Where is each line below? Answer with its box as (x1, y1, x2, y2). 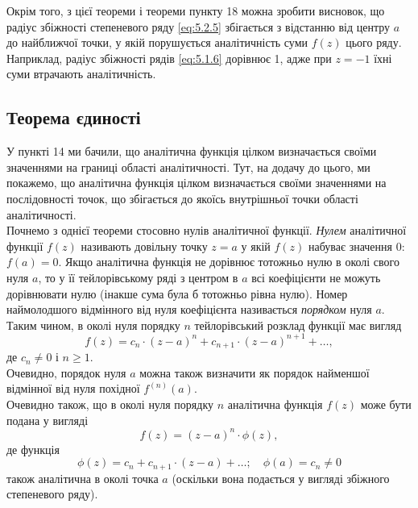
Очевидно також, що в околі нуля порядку (6, 396, 213, 413)
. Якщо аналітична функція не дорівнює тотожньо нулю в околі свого (58, 253, 399, 270)
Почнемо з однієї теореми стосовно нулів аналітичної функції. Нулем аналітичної (6, 222, 407, 239)
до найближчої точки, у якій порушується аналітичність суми (6, 34, 308, 51)
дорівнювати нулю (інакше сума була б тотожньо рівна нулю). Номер (6, 285, 348, 302)
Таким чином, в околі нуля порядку (6, 316, 180, 333)
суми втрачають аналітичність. (6, 65, 156, 82)
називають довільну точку (81, 237, 208, 254)
